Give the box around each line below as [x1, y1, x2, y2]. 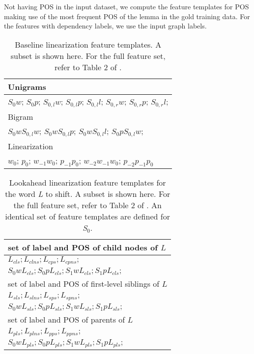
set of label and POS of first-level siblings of [8, 277, 160, 289]
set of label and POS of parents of [8, 313, 125, 325]
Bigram [8, 110, 33, 122]
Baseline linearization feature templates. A [15, 38, 162, 50]
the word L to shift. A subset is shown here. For [5, 188, 170, 199]
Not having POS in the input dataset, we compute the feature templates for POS [4, 1, 249, 11]
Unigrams [8, 81, 46, 92]
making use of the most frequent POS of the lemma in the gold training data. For [4, 11, 250, 21]
